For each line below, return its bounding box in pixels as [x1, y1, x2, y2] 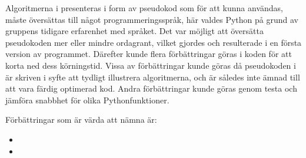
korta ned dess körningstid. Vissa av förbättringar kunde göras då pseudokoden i [5, 59, 296, 71]
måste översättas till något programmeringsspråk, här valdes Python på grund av [5, 13, 298, 25]
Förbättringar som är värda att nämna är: [5, 113, 157, 126]
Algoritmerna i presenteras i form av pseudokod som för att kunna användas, [5, 2, 283, 14]
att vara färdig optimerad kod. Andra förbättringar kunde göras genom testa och [5, 82, 297, 95]
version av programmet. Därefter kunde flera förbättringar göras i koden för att [5, 48, 292, 60]
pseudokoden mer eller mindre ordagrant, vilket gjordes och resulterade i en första [5, 36, 302, 48]
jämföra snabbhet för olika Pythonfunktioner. [5, 93, 169, 106]
